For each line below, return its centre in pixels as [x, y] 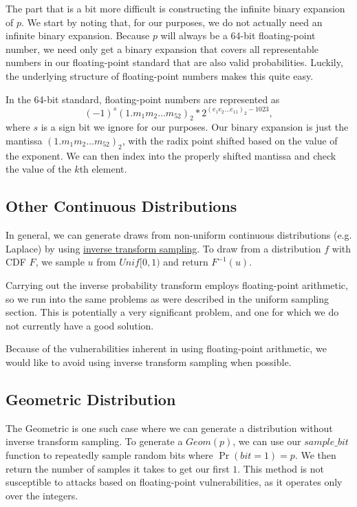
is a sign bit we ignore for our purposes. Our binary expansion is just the [195, 127]
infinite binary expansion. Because [78, 35]
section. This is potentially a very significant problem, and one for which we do [172, 312]
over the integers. [42, 495]
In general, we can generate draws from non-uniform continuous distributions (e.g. [179, 235]
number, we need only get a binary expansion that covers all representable [162, 48]
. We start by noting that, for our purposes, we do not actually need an [172, 22]
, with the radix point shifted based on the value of [230, 140]
